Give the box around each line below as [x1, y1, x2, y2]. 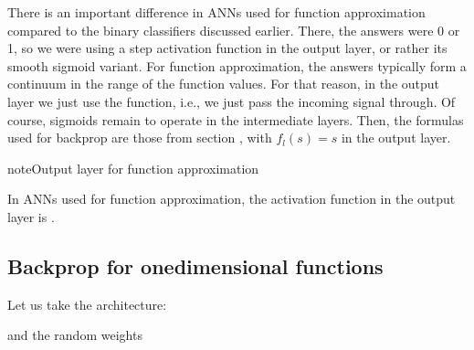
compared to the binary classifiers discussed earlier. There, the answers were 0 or [7, 20, 460, 39]
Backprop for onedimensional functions [7, 251, 384, 280]
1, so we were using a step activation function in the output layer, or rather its [7, 38, 448, 58]
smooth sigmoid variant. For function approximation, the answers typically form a [7, 56, 467, 75]
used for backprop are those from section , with [7, 128, 272, 147]
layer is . [7, 207, 55, 226]
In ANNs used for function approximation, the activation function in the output [7, 189, 456, 208]
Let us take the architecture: [7, 294, 167, 313]
